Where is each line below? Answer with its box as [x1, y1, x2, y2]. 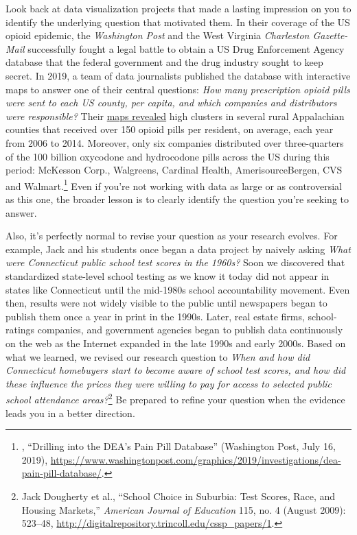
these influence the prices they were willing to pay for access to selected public [5, 376, 332, 390]
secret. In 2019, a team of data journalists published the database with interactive [5, 68, 351, 82]
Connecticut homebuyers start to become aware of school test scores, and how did [5, 363, 346, 377]
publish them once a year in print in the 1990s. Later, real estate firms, [5, 309, 305, 323]
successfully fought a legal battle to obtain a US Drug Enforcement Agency [27, 41, 345, 56]
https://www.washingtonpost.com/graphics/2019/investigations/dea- [50, 452, 341, 466]
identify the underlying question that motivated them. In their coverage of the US [5, 14, 350, 29]
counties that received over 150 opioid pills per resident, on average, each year [5, 122, 334, 136]
